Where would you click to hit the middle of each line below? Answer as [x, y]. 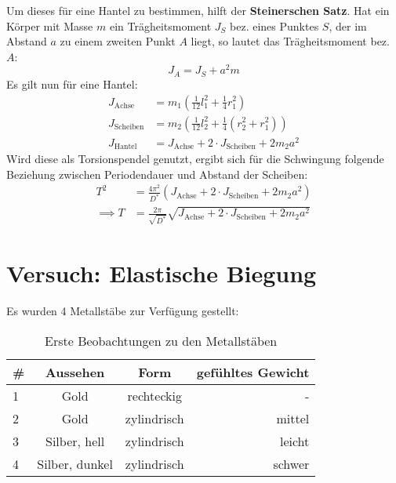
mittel [293, 418]
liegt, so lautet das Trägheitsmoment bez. [290, 41]
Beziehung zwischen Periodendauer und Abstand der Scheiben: [157, 174]
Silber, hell [75, 441]
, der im [348, 25]
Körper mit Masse [50, 25]
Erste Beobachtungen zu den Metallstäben [161, 340]
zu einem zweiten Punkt [118, 41]
